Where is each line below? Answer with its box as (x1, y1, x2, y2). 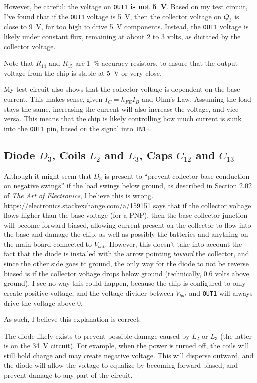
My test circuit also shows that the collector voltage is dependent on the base (4, 84, 240, 94)
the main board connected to (4, 238, 92, 249)
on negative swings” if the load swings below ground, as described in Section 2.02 (4, 180, 252, 191)
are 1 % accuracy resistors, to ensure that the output (75, 58, 238, 68)
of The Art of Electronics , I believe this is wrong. (4, 190, 154, 200)
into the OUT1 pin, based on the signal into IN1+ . (4, 123, 152, 133)
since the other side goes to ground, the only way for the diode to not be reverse (4, 258, 249, 269)
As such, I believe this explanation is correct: (4, 314, 141, 324)
